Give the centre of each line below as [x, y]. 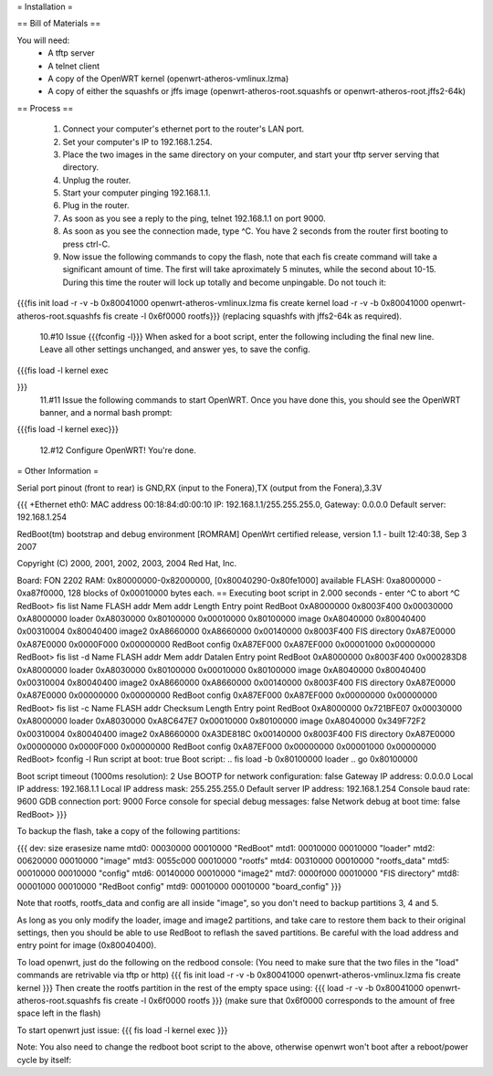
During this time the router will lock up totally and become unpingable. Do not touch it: [225, 282]
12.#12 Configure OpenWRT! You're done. [118, 450]
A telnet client [74, 66]
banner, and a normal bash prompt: [106, 412]
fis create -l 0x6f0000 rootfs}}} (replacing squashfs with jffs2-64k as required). [252, 316]
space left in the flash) [59, 1013]
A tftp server [71, 53]
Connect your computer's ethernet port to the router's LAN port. [184, 129]
